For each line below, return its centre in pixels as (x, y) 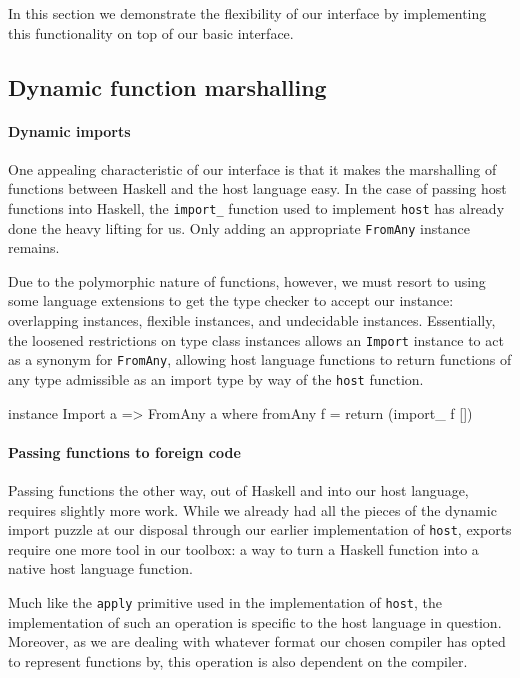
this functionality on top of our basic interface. (151, 32)
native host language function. (100, 568)
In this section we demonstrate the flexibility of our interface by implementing (247, 13)
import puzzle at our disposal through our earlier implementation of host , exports (260, 529)
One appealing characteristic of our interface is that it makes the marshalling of (252, 168)
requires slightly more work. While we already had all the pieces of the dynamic (252, 509)
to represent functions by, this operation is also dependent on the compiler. (238, 660)
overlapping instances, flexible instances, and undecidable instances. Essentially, (252, 320)
